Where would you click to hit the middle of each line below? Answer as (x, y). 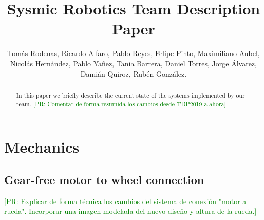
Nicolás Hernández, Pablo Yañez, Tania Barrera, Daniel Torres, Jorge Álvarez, (134, 63)
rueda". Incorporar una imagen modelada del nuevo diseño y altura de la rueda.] (130, 211)
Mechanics (42, 147)
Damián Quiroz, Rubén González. (134, 73)
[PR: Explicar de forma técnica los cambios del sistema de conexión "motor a (125, 201)
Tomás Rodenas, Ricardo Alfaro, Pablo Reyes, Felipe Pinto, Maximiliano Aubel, (134, 53)
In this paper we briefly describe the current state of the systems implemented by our (130, 95)
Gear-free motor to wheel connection (104, 179)
